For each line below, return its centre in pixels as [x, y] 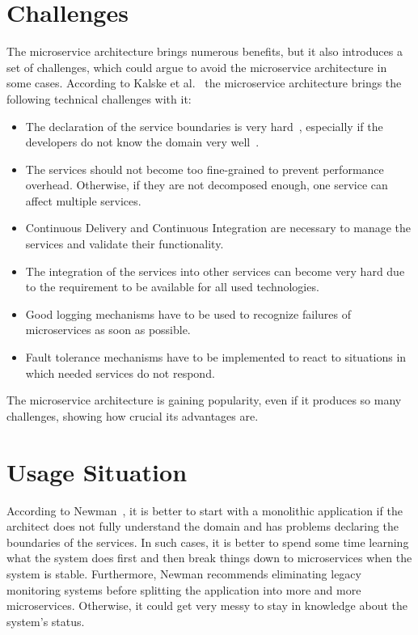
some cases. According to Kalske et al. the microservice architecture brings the [204, 83]
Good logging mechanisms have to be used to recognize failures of [188, 313]
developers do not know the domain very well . [142, 142]
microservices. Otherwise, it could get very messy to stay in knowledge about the [207, 605]
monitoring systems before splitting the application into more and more [184, 589]
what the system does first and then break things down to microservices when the [209, 558]
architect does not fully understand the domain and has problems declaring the [203, 526]
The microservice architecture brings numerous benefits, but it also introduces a [205, 51]
